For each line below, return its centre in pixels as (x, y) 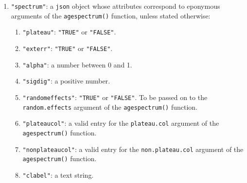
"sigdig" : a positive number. (66, 81)
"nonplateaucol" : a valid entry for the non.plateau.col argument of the (133, 149)
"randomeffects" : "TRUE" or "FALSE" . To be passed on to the (115, 97)
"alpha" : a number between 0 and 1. (77, 64)
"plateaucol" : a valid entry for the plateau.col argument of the (121, 123)
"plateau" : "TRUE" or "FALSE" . (69, 32)
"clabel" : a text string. (58, 175)
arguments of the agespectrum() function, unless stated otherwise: (111, 15)
